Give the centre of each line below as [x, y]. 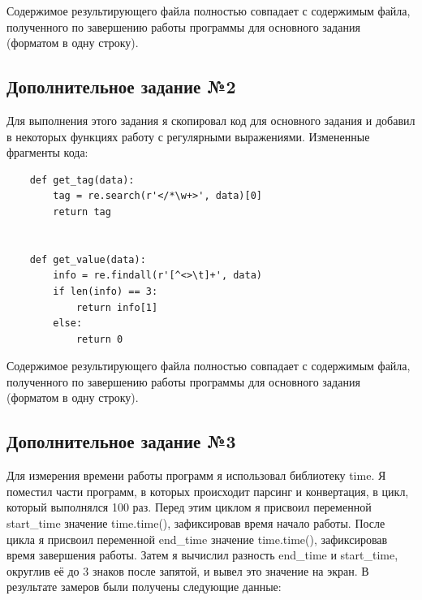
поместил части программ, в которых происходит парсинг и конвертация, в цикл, [208, 491]
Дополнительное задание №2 [121, 86]
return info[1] [117, 307]
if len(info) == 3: [105, 291]
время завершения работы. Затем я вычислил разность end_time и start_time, [202, 555]
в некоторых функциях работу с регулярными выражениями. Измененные [188, 136]
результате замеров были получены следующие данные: [144, 587]
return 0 [99, 339]
